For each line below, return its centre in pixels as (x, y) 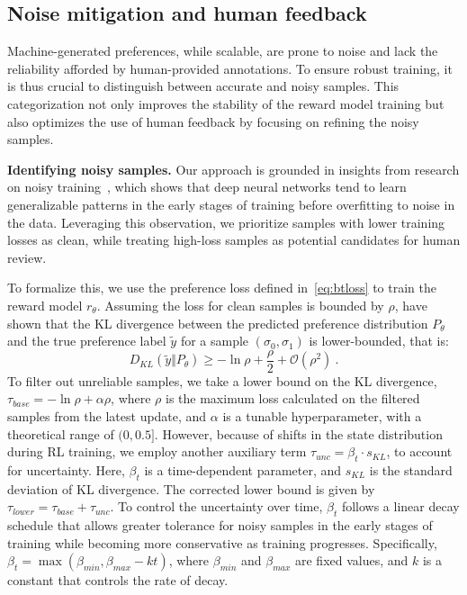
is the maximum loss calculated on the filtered (293, 398)
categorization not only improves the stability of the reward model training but (226, 103)
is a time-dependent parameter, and (243, 469)
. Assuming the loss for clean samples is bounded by (240, 305)
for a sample (215, 341)
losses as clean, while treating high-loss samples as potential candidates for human (234, 240)
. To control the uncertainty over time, (216, 506)
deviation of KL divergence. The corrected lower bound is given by (191, 488)
